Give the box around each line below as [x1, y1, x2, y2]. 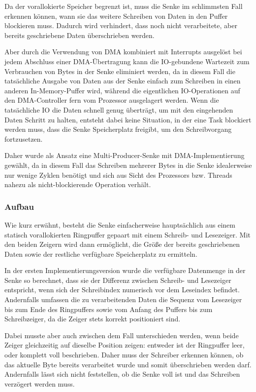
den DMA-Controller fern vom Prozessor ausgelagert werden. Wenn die [4, 95, 219, 105]
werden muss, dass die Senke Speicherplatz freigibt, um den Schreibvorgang [4, 124, 232, 134]
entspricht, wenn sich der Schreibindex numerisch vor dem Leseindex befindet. [4, 284, 240, 295]
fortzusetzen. [4, 133, 43, 144]
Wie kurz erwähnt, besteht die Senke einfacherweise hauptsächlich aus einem [4, 219, 235, 230]
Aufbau [4, 200, 34, 212]
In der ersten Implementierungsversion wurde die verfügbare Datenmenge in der [4, 265, 246, 275]
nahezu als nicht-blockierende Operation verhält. [4, 179, 151, 190]
